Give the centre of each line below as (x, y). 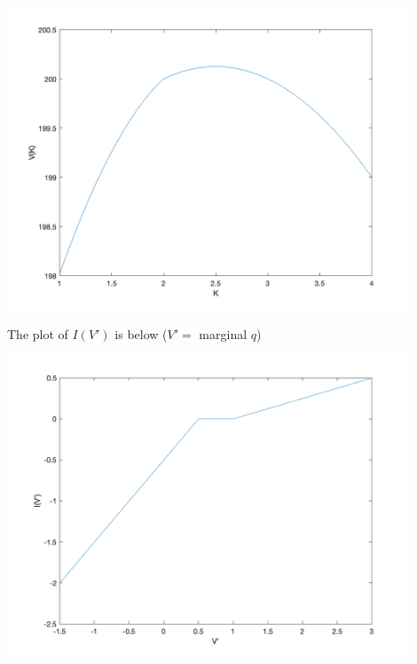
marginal (223, 333)
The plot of (38, 333)
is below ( (141, 333)
